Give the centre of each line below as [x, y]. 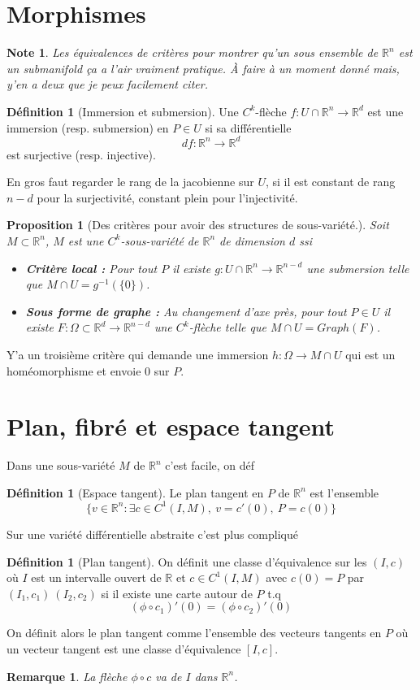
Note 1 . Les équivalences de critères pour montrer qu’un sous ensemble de [193, 52]
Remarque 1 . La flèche [67, 676]
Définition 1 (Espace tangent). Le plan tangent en [135, 492]
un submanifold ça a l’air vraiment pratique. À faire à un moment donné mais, [203, 68]
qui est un [370, 354]
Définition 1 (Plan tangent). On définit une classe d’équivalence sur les [187, 561]
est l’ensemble [344, 492]
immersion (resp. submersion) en [88, 127]
